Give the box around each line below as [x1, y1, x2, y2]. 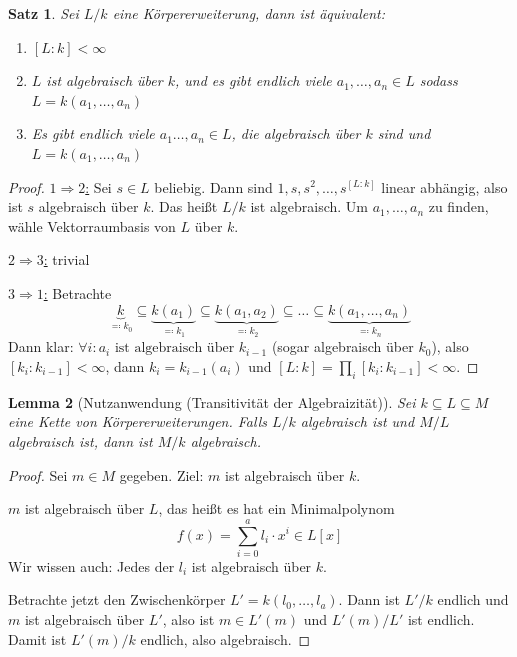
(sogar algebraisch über [271, 336, 414, 357]
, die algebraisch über [231, 123, 361, 144]
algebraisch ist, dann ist [8, 430, 153, 451]
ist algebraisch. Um [250, 196, 369, 217]
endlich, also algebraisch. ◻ [140, 628, 311, 649]
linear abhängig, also [381, 176, 508, 197]
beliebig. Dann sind [154, 176, 273, 197]
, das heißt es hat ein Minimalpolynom [158, 498, 395, 519]
